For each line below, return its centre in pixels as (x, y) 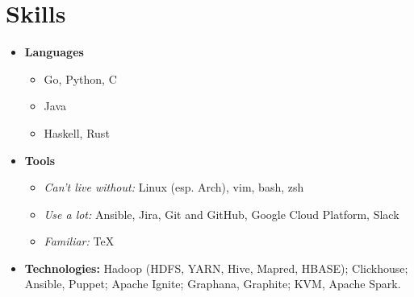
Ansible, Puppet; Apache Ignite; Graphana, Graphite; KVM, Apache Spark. (213, 284)
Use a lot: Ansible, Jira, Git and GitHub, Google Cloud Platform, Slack (222, 214)
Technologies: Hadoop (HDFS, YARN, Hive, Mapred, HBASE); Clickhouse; (216, 268)
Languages (54, 52)
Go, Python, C (80, 78)
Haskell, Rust (77, 132)
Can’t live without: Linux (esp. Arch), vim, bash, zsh (174, 187)
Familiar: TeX (79, 241)
